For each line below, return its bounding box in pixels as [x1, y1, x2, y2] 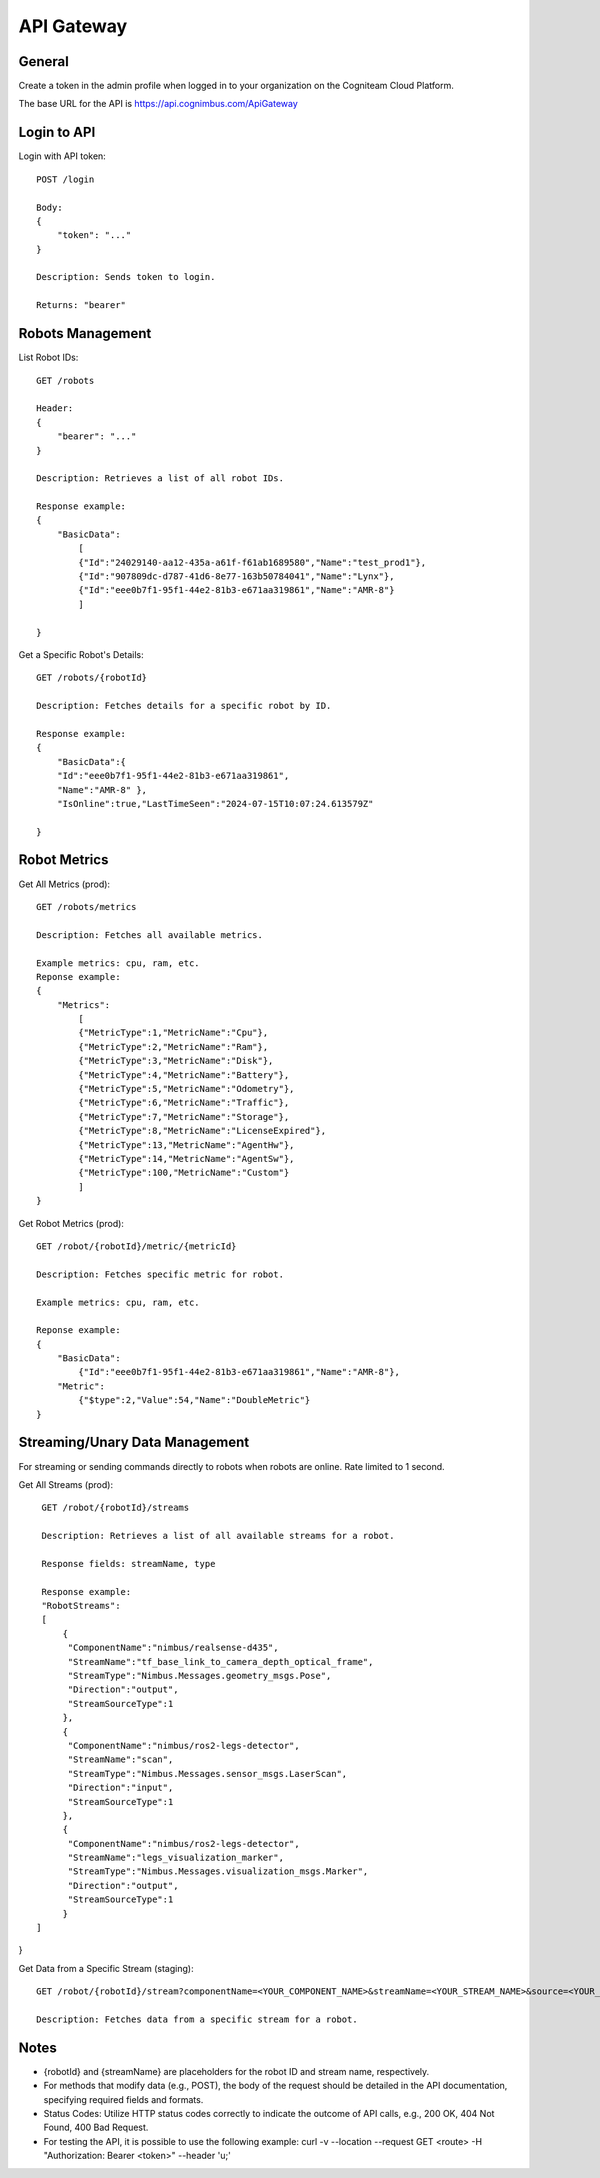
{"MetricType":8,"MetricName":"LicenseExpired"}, [78, 1125, 327, 1137]
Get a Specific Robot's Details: [18, 648, 144, 660]
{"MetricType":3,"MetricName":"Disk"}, [78, 1055, 274, 1067]
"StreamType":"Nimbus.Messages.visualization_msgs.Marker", [67, 1866, 369, 1877]
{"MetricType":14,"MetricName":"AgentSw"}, [78, 1153, 295, 1164]
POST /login [36, 173, 95, 185]
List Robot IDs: [18, 351, 79, 364]
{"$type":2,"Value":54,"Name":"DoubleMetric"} [78, 1395, 311, 1406]
